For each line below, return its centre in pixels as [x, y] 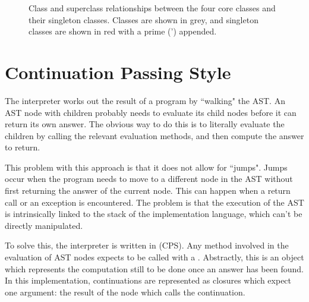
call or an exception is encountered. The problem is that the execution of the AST [154, 202]
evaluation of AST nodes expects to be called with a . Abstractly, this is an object [154, 257]
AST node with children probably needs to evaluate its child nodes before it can [151, 112]
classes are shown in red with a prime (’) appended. [123, 31]
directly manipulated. [44, 225]
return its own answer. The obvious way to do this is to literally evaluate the [145, 124]
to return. [23, 147]
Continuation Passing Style [118, 72]
